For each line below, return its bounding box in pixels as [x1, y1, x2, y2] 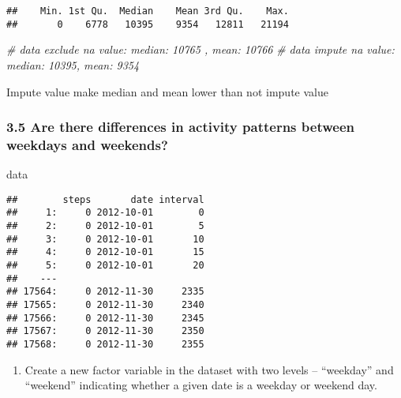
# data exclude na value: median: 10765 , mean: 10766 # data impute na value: [6, 41, 395, 58]
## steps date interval [6, 193, 204, 205]
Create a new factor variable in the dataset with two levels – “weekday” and [24, 361, 394, 377]
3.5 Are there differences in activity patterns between [6, 117, 354, 137]
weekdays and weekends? [6, 134, 168, 154]
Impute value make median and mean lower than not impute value [6, 83, 328, 99]
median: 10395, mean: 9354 [6, 56, 140, 73]
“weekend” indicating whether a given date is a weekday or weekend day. [24, 377, 377, 393]
